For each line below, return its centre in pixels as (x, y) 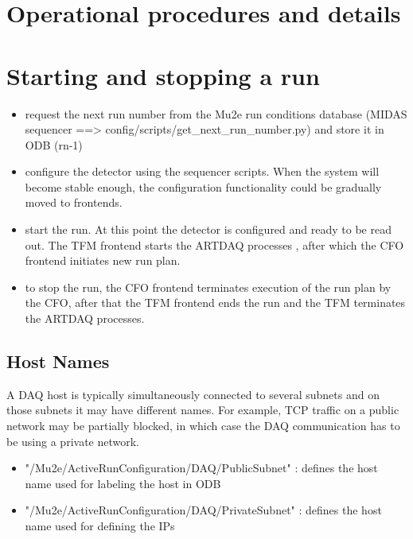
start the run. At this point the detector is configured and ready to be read (208, 229)
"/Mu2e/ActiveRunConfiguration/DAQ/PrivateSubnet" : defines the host (203, 510)
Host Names (58, 361)
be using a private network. (73, 441)
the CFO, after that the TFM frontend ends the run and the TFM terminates (215, 302)
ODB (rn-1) (54, 144)
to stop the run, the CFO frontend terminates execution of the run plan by (208, 287)
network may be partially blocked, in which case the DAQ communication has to (203, 426)
